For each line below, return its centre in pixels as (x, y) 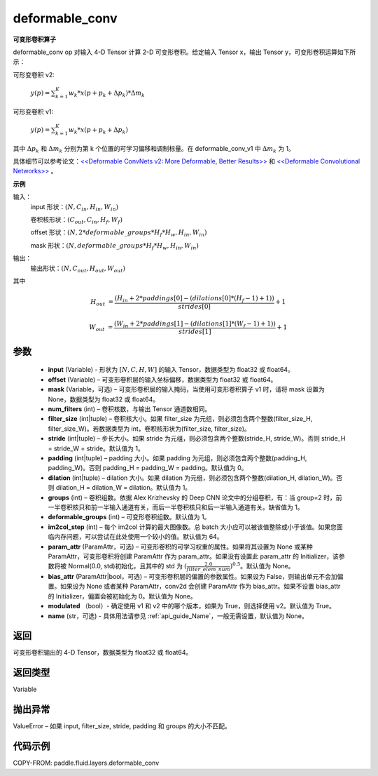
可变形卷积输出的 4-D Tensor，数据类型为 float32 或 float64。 (103, 653)
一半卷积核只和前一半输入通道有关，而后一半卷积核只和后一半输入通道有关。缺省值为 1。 (176, 507)
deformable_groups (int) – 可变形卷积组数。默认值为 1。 (129, 517)
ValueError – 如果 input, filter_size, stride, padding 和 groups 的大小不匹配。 (122, 726)
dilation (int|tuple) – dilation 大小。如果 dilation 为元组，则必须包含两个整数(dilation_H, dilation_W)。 (192, 478)
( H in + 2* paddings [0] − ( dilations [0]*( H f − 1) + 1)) (194, 299)
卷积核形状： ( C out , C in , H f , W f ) (76, 220)
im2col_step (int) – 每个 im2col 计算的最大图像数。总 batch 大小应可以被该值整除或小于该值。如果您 (192, 527)
